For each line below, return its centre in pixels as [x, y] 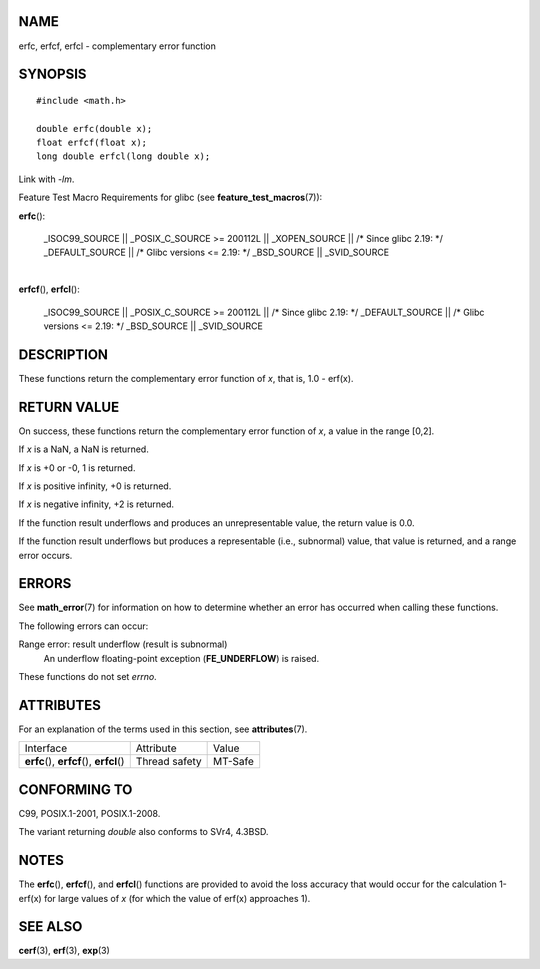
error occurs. [45, 555]
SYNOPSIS [52, 74]
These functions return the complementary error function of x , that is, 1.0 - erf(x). [186, 378]
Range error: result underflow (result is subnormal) [123, 644]
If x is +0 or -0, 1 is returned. [77, 467]
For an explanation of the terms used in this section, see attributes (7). [163, 729]
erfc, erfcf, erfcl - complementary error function [117, 46]
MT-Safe [234, 762]
